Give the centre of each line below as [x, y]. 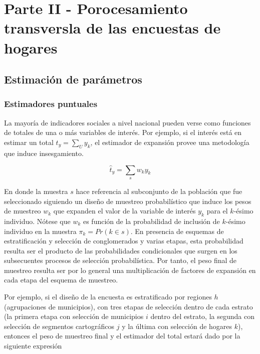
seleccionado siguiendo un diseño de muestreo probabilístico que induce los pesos [128, 201]
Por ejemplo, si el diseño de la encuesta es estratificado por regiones [108, 297]
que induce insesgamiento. [44, 153]
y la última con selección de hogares [177, 326]
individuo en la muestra [40, 231]
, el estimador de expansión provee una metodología [170, 142]
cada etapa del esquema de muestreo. [61, 280]
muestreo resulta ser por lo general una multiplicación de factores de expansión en [130, 270]
